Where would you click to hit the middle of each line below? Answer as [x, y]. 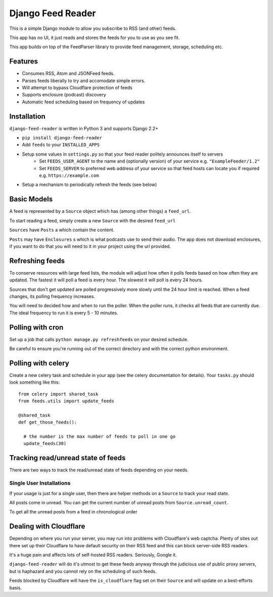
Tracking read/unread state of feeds [67, 458]
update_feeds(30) [45, 444]
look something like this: [35, 382]
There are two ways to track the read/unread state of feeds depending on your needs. [99, 470]
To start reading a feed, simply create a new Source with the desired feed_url [93, 220]
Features [24, 62]
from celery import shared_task [58, 394]
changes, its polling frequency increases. [52, 296]
